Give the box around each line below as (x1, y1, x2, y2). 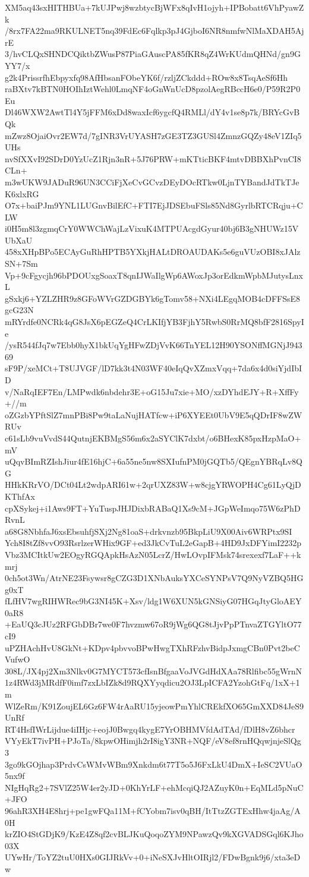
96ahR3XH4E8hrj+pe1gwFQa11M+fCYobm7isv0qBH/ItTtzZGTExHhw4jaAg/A (5, 804, 301, 816)
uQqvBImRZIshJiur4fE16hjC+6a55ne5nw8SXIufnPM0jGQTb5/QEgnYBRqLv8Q (5, 455, 303, 468)
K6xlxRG (5, 187, 39, 200)
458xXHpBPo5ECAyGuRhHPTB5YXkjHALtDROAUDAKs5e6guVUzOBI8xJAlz (5, 245, 301, 258)
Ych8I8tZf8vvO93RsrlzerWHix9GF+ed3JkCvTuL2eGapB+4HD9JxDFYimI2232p (5, 537, 302, 549)
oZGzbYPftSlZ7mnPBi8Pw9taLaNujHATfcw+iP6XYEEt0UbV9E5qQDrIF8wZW (5, 408, 302, 421)
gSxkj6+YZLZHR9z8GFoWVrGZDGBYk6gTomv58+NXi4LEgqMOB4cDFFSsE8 (5, 292, 301, 304)
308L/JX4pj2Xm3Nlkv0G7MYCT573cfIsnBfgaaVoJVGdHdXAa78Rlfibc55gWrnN (5, 664, 302, 677)
